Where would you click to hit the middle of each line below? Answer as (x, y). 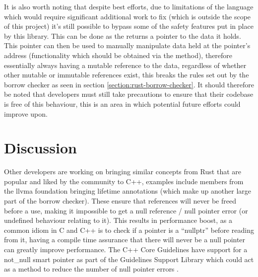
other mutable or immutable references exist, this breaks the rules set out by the (127, 75)
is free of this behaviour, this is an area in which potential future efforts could (122, 104)
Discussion (40, 148)
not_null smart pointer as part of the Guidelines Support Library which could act (129, 259)
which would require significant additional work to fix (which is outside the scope (128, 16)
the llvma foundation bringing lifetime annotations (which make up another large (128, 191)
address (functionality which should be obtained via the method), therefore (118, 55)
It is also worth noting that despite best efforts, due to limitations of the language (129, 6)
